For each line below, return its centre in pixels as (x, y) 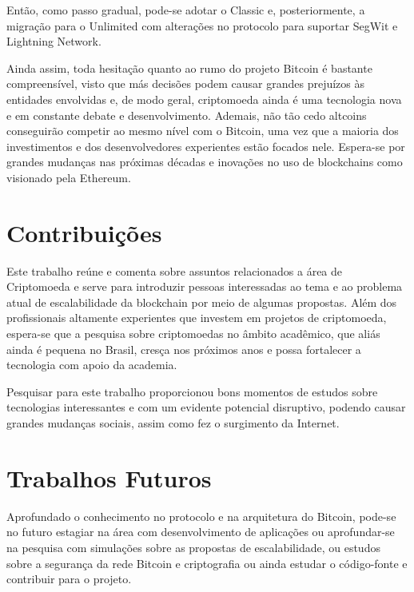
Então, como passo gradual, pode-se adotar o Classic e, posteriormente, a (186, 10)
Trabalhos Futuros (109, 477)
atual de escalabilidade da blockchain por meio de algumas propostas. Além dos (202, 302)
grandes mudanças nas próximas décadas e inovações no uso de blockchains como (205, 162)
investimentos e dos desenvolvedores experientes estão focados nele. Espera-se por (206, 146)
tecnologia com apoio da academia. (92, 365)
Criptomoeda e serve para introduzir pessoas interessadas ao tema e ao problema (205, 286)
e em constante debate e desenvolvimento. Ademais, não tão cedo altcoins (187, 115)
